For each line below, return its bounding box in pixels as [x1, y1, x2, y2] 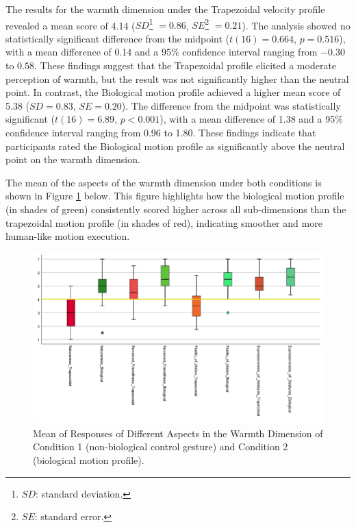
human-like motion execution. [5, 229, 130, 243]
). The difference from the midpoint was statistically [121, 98, 341, 112]
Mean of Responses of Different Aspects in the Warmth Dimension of [33, 426, 323, 440]
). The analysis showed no [242, 18, 351, 32]
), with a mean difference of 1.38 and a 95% [160, 112, 343, 126]
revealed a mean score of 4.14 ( [5, 18, 136, 32]
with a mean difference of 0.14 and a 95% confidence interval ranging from [5, 45, 318, 59]
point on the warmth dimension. [5, 152, 140, 167]
